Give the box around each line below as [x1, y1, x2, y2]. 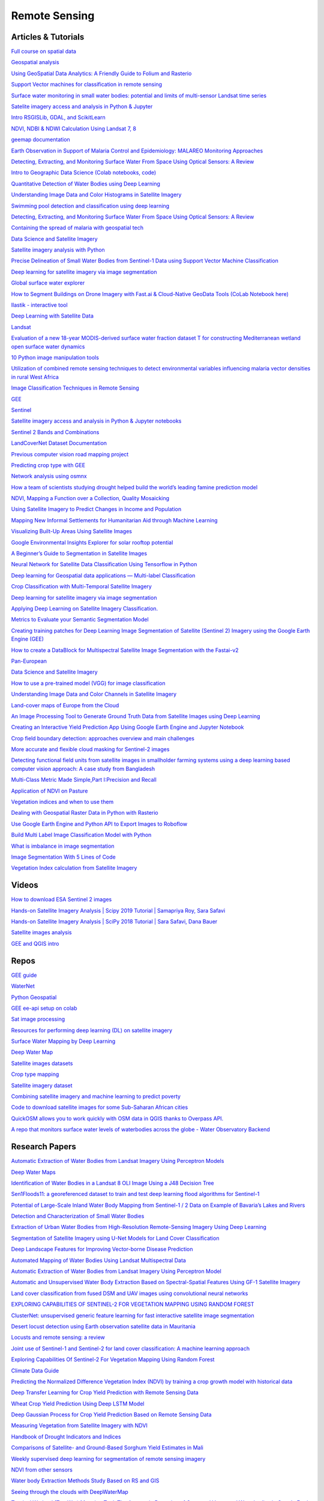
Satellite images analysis [11, 929, 72, 936]
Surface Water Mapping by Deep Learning [11, 1037, 116, 1045]
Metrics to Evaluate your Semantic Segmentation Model [11, 616, 149, 623]
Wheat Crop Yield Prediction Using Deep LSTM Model [11, 1400, 145, 1407]
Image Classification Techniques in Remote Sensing [11, 384, 139, 391]
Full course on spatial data [11, 48, 76, 55]
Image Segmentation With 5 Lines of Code [11, 853, 116, 860]
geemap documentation [11, 136, 70, 143]
